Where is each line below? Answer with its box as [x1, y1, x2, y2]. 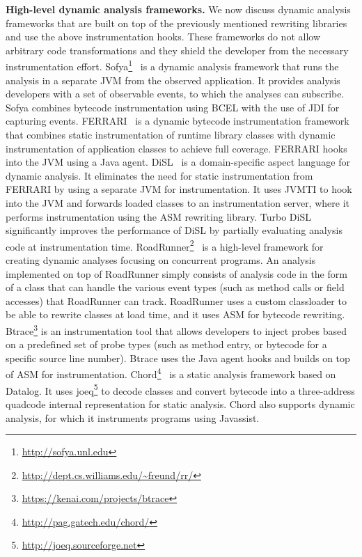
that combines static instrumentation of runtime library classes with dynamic [6, 127, 336, 141]
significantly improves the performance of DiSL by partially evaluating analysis [6, 223, 343, 237]
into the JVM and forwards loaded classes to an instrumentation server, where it [6, 195, 349, 210]
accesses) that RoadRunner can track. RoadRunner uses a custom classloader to [6, 293, 347, 308]
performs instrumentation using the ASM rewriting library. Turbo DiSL [6, 209, 311, 223]
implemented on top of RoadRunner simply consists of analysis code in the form [6, 266, 347, 281]
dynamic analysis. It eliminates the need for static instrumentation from [6, 168, 313, 182]
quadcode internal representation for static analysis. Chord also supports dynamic [6, 396, 355, 411]
